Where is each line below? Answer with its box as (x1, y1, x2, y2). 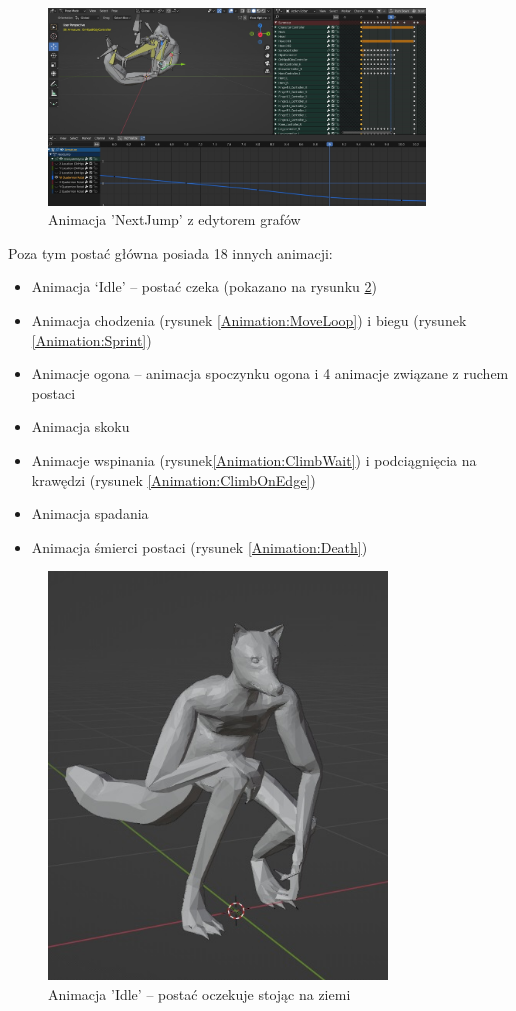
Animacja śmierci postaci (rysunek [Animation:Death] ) (31, 536, 368, 557)
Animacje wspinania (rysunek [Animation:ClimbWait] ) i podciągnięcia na (31, 449, 477, 470)
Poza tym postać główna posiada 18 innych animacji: (8, 242, 333, 263)
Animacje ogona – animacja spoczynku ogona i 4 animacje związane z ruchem (31, 363, 509, 384)
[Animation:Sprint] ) (31, 329, 152, 350)
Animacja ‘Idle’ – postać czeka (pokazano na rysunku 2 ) (31, 276, 377, 297)
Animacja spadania (31, 503, 149, 524)
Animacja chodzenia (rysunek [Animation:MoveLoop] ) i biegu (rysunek (31, 310, 467, 331)
